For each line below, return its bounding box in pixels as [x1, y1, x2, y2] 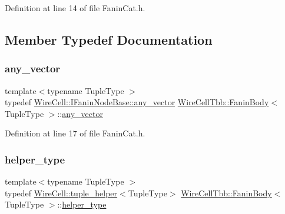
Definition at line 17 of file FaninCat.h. [5, 127, 145, 139]
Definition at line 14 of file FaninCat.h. [5, 2, 145, 14]
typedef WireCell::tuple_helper [5, 186, 118, 199]
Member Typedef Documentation [5, 30, 213, 48]
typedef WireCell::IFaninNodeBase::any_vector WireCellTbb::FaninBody [5, 96, 269, 108]
